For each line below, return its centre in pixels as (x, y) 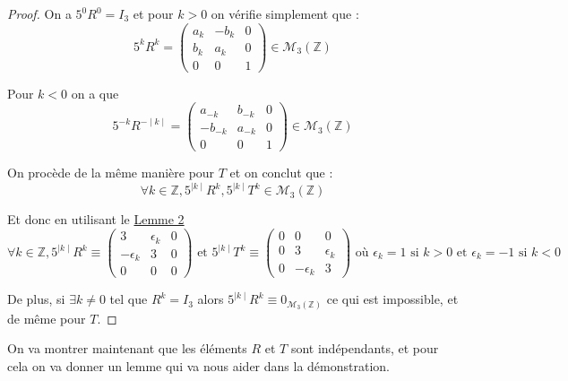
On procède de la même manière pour (111, 173)
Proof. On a (39, 13)
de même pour (47, 318)
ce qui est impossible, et (392, 299)
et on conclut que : (281, 173)
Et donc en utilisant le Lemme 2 (96, 219)
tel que (129, 299)
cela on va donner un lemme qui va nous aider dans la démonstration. (198, 365)
